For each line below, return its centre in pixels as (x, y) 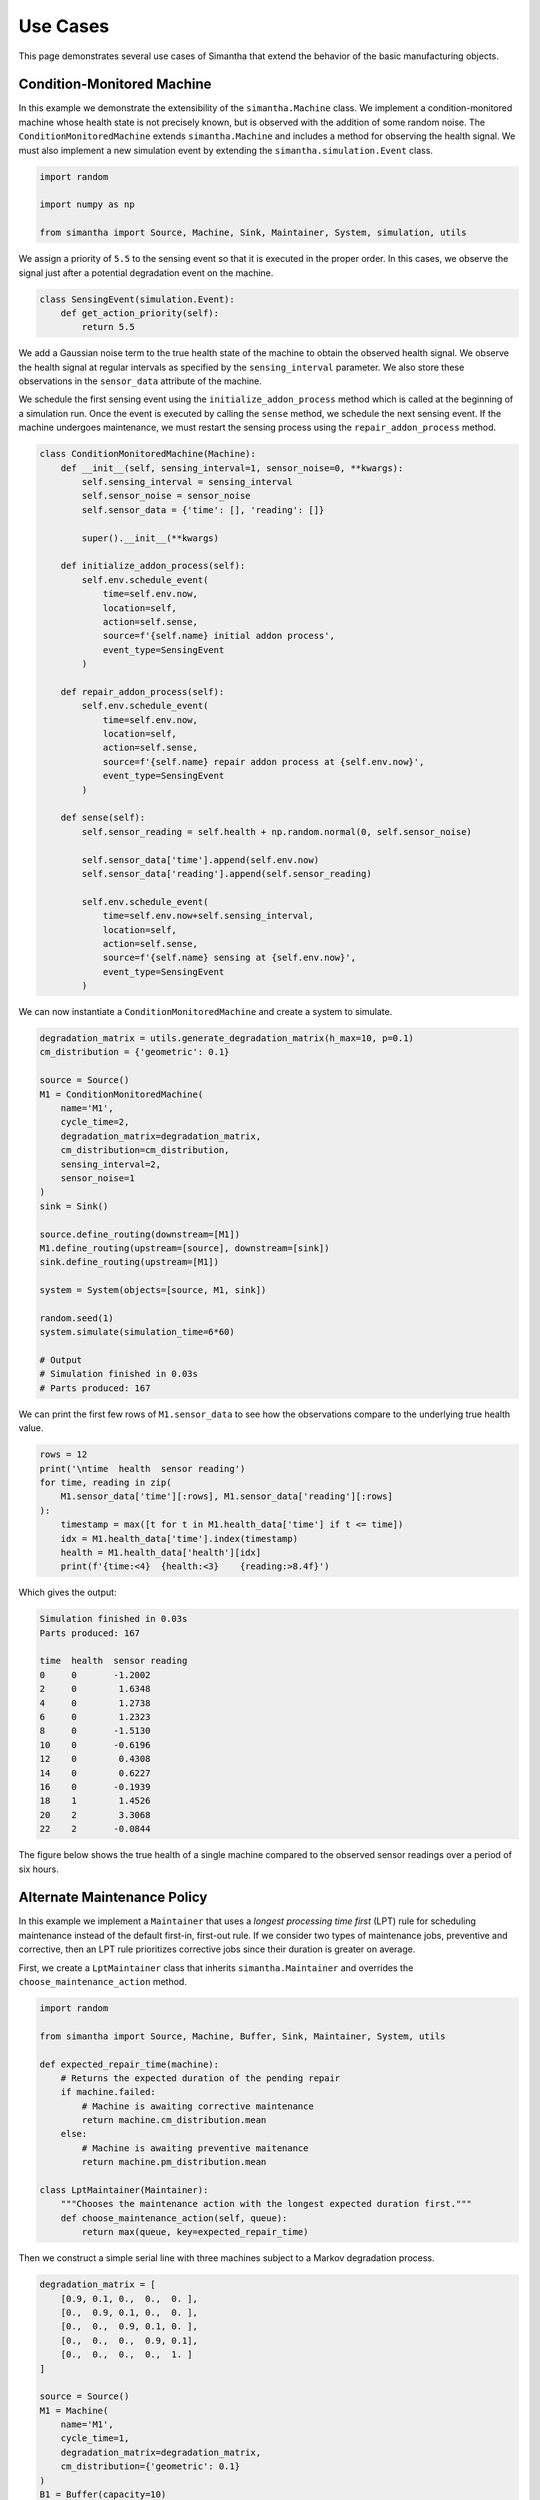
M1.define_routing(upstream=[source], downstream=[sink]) (184, 1248)
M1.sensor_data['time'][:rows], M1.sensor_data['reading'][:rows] (227, 1496)
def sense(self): (103, 818)
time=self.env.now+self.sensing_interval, (208, 916)
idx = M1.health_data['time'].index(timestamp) (179, 1538)
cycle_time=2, (95, 1122)
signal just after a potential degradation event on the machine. (146, 272)
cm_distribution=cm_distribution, (145, 1150)
